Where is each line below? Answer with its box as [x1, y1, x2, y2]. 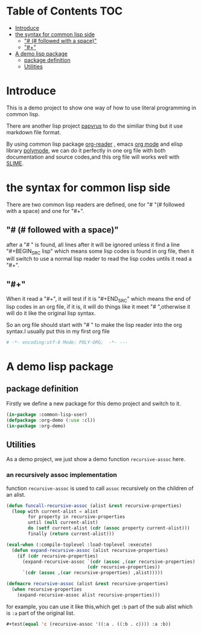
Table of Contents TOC [6, 4, 123, 18]
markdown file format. [6, 128, 62, 136]
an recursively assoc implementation [6, 471, 118, 479]
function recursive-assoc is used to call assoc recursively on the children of [6, 484, 194, 491]
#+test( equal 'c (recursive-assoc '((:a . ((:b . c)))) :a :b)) [6, 621, 171, 627]
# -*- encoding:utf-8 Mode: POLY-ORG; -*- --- [6, 339, 128, 346]
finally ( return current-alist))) [28, 531, 115, 537]
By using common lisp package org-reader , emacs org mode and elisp [6, 140, 183, 148]
